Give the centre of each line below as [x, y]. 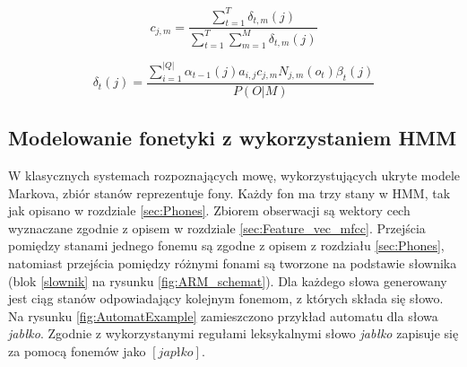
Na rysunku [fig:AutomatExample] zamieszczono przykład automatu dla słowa [223, 315]
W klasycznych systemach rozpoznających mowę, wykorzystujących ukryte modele [234, 175]
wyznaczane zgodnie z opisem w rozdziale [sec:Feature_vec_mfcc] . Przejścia [217, 227]
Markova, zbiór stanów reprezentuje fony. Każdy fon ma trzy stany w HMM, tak [229, 192]
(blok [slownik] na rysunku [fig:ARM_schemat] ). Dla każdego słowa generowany [228, 280]
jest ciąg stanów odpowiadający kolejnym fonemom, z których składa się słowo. [226, 298]
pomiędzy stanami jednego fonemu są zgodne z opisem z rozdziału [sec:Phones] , [226, 245]
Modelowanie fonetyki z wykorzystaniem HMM [233, 138]
